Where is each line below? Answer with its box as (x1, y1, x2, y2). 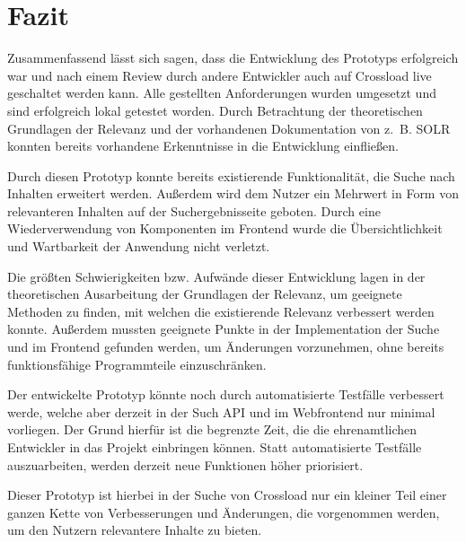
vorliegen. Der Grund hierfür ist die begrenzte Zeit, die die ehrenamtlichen (7, 420, 418, 439)
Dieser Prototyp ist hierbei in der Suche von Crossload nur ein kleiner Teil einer (7, 485, 447, 504)
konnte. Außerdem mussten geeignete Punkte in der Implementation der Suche (7, 319, 440, 338)
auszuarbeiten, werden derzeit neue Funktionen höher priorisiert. (7, 455, 364, 474)
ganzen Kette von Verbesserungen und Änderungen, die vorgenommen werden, (7, 503, 440, 521)
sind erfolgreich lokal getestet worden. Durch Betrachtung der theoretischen (7, 101, 423, 119)
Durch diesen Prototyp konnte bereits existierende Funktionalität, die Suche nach (7, 166, 455, 185)
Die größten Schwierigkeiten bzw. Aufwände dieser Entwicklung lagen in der (7, 267, 426, 285)
